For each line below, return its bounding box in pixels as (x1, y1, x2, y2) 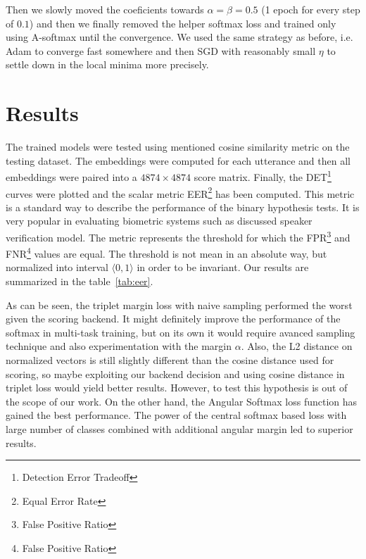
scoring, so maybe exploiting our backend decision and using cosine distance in (6, 366, 345, 381)
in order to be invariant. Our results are (137, 260, 309, 275)
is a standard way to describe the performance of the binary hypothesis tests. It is (6, 199, 360, 214)
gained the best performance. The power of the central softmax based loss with (6, 408, 347, 422)
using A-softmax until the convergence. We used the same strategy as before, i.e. (6, 30, 353, 44)
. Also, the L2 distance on (241, 339, 353, 353)
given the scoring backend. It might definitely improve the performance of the (6, 311, 341, 326)
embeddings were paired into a (6, 169, 137, 184)
